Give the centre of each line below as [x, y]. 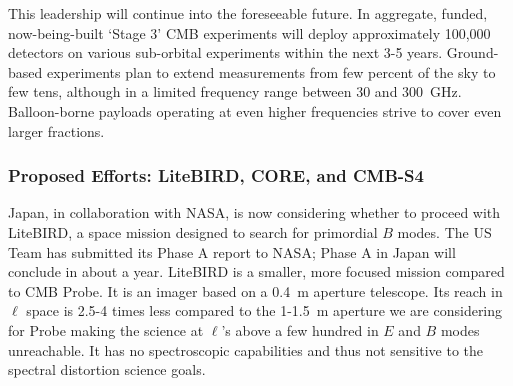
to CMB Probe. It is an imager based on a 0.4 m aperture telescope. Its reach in [255, 290]
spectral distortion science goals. [107, 369]
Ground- [472, 52]
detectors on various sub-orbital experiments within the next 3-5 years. [225, 52]
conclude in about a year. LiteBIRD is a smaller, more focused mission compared [256, 271]
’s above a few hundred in [300, 329]
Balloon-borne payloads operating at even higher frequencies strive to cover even [255, 110]
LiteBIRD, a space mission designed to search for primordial [193, 231]
